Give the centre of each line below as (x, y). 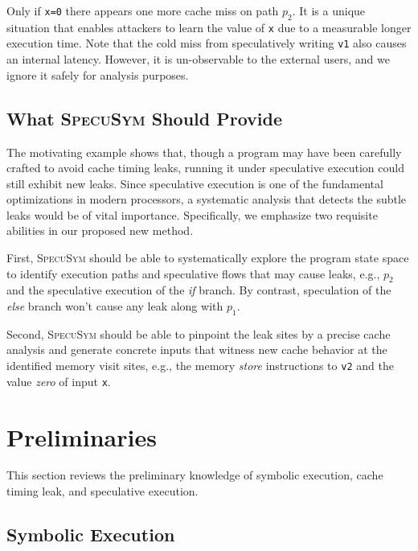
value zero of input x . (59, 381)
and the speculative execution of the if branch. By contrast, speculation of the (199, 290)
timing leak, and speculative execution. (102, 491)
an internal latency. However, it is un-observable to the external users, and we (198, 59)
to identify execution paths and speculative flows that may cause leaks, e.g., (193, 273)
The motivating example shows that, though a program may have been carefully (204, 152)
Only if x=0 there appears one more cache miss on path (143, 10)
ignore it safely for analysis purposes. (98, 74)
